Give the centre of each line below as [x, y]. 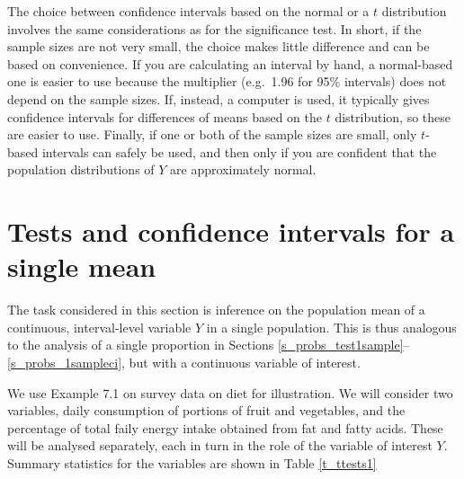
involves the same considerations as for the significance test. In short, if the [214, 28]
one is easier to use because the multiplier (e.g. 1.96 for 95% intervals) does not [227, 81]
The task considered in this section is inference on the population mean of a [216, 310]
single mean [82, 266]
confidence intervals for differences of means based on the [165, 116]
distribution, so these [393, 116]
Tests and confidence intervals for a [231, 231]
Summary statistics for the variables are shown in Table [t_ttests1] [192, 463]
